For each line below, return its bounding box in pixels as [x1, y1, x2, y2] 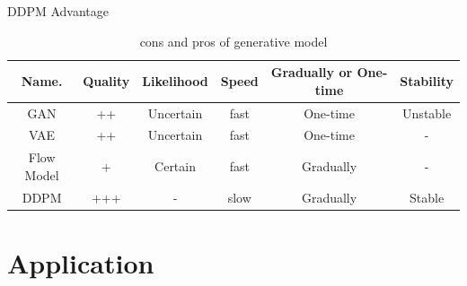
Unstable [402, 103, 452, 122]
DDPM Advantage [7, 2, 109, 20]
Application [7, 245, 154, 282]
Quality [83, 71, 130, 90]
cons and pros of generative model [139, 31, 328, 50]
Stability [400, 71, 454, 90]
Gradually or [270, 63, 353, 82]
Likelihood [142, 71, 208, 90]
